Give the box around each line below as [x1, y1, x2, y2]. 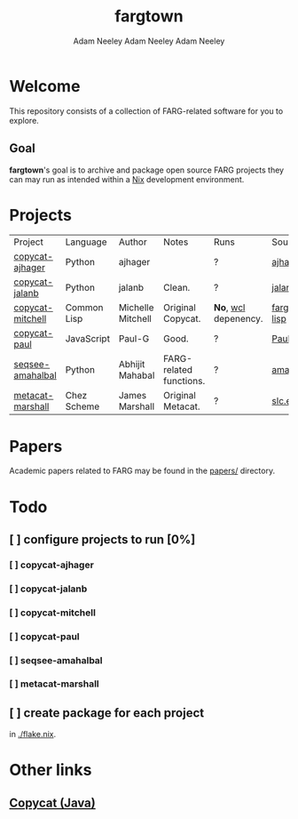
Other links [9, 760, 92, 780]
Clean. [163, 282, 191, 294]
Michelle [118, 301, 154, 314]
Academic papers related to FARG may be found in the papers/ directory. [9, 465, 276, 477]
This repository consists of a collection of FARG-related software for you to [9, 105, 284, 116]
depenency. [213, 313, 263, 325]
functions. [163, 375, 206, 388]
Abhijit [118, 358, 145, 371]
